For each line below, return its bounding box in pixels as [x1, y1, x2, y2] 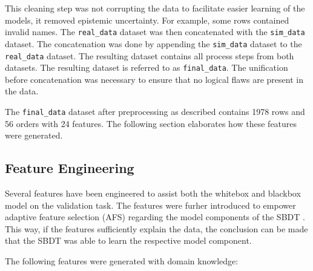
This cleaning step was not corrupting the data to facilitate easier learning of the [5, 2, 305, 14]
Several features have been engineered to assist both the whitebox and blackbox [5, 187, 301, 200]
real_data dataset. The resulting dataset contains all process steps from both [5, 49, 294, 62]
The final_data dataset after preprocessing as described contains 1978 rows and [5, 105, 305, 117]
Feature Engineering [5, 158, 134, 177]
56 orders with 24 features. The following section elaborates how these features [5, 117, 297, 129]
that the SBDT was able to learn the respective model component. [5, 234, 252, 247]
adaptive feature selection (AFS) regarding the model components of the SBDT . [5, 211, 305, 223]
